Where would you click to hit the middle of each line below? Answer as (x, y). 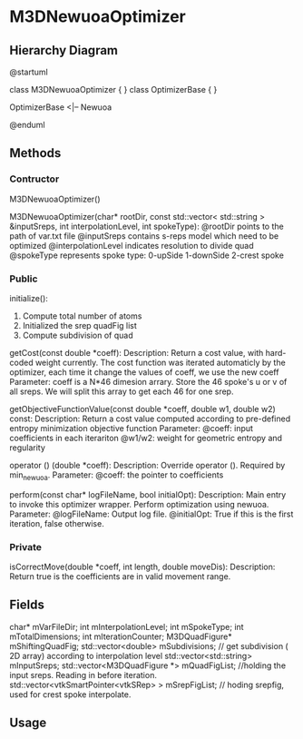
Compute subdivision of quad (78, 335)
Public (24, 279)
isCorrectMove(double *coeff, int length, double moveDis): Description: (142, 567)
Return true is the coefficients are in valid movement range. (120, 576)
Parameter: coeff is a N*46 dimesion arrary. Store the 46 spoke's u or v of (148, 381)
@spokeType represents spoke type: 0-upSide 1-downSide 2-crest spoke (147, 255)
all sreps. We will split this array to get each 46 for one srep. (122, 391)
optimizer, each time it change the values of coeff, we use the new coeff (144, 372)
